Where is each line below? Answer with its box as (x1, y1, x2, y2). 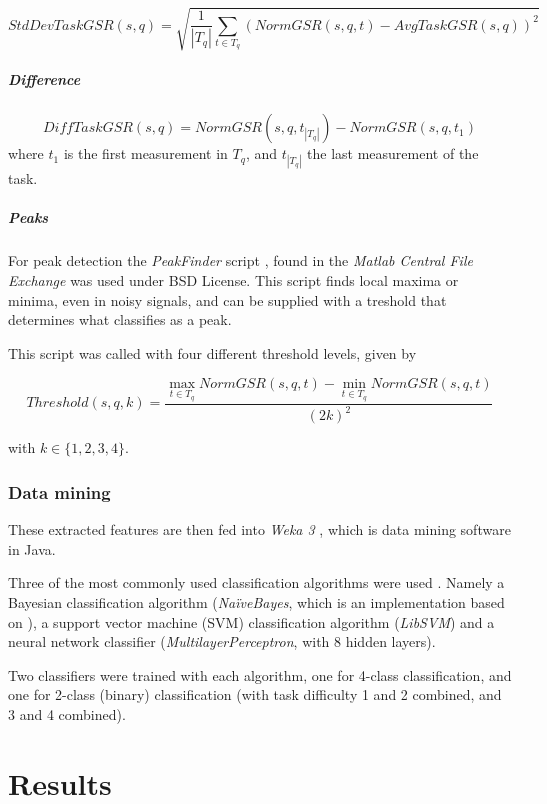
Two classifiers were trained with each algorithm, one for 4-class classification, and (8, 664, 512, 685)
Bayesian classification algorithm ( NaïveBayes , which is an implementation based (8, 592, 505, 613)
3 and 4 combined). (8, 703, 126, 724)
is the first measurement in (63, 143, 228, 164)
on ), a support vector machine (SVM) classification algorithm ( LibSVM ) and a (8, 611, 495, 632)
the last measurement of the (307, 143, 479, 164)
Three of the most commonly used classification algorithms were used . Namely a (8, 572, 505, 593)
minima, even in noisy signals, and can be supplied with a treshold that (8, 289, 447, 310)
